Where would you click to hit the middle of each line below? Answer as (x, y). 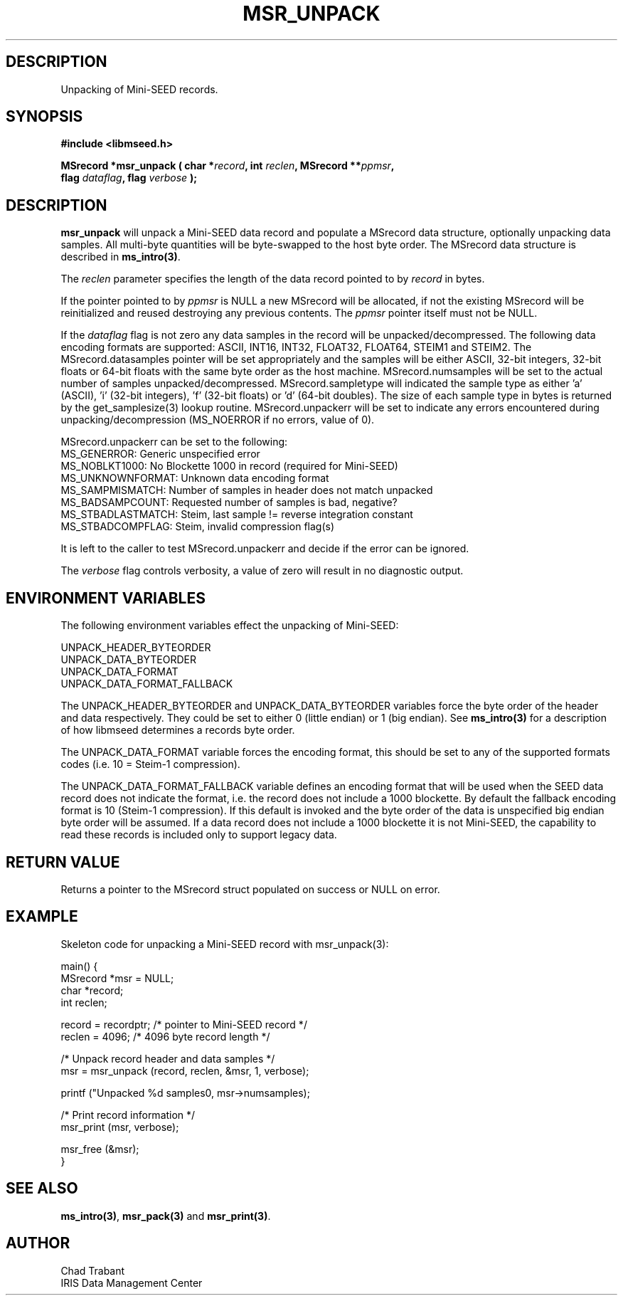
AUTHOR (38, 1243)
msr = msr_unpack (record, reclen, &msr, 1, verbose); (185, 1070)
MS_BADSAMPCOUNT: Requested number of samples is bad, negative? (229, 502)
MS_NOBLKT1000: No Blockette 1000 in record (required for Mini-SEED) (229, 466)
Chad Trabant (93, 1270)
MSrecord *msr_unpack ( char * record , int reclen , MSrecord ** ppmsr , (228, 166)
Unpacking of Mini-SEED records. (139, 89)
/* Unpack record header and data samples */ (168, 1058)
